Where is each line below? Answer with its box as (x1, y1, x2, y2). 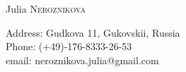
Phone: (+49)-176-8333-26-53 (6, 39, 132, 54)
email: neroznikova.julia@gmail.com (6, 52, 159, 67)
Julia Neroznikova (6, 1, 86, 16)
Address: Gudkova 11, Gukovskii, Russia (6, 25, 180, 40)
